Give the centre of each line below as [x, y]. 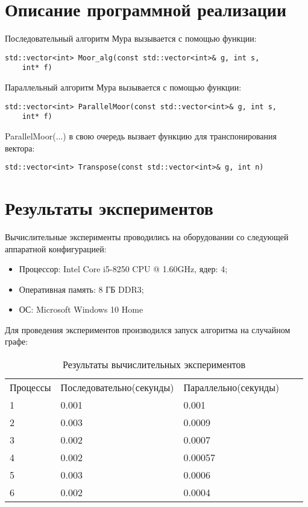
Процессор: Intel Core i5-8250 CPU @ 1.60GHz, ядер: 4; [123, 269]
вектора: [20, 148]
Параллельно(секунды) [231, 387]
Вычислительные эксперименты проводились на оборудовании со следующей [147, 236]
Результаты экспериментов [109, 207]
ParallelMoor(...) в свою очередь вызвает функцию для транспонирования [141, 136]
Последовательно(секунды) [117, 387]
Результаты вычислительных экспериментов [154, 365]
